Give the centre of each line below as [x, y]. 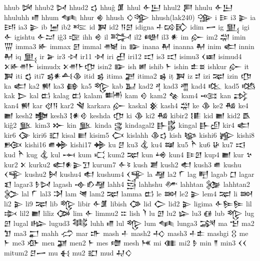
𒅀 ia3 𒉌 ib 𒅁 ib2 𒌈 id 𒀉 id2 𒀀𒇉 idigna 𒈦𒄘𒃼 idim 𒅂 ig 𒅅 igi [127, 27]
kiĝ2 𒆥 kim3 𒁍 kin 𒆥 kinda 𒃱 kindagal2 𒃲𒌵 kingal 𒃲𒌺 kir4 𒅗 [127, 125]
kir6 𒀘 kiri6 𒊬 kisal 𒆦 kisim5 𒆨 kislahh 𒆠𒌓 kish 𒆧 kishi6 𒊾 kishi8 [129, 135]
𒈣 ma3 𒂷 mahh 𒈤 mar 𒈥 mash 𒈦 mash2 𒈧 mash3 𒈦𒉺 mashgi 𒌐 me [126, 233]
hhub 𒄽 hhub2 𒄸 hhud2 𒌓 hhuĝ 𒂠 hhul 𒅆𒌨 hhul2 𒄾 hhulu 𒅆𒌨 [118, 7]
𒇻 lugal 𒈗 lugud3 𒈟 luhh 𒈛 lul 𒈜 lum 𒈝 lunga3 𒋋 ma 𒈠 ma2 [129, 223]
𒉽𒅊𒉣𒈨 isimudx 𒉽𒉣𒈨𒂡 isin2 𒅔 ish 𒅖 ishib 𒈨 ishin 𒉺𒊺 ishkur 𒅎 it [127, 66]
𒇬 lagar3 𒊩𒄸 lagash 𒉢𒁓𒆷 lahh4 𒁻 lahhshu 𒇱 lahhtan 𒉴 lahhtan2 [127, 184]
